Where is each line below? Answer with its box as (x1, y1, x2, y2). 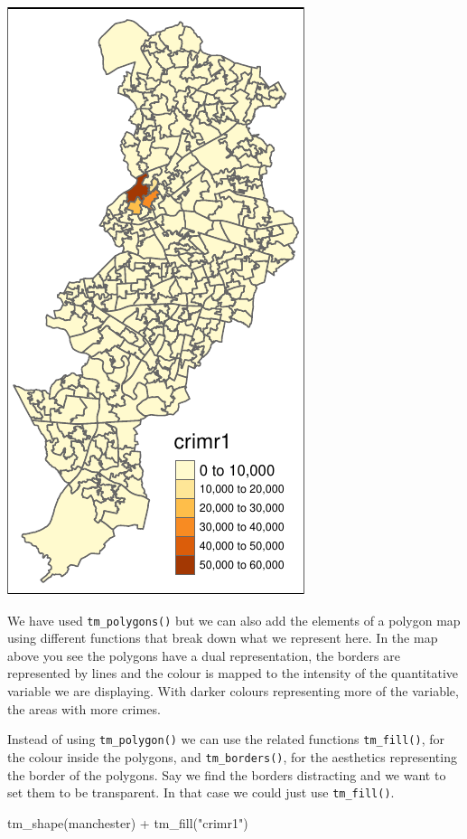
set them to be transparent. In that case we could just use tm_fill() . (7, 783, 395, 802)
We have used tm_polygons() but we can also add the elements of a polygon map (7, 610, 461, 629)
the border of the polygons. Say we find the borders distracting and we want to (7, 765, 446, 784)
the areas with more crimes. (7, 699, 161, 718)
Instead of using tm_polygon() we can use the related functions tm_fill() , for (7, 730, 444, 749)
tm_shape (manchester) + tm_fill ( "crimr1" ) (7, 813, 248, 832)
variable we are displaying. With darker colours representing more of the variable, (7, 682, 459, 701)
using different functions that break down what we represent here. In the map (7, 628, 438, 647)
